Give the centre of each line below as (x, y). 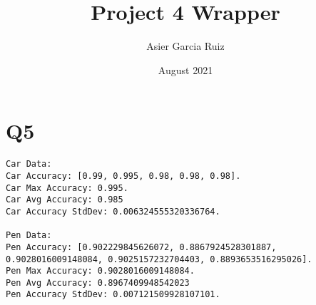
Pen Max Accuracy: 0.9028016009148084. (100, 271)
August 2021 (185, 69)
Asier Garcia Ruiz (185, 46)
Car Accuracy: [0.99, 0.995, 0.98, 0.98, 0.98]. (123, 176)
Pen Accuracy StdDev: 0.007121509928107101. (113, 295)
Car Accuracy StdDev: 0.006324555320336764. (113, 211)
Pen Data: (29, 236)
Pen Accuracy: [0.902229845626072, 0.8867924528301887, (141, 247)
